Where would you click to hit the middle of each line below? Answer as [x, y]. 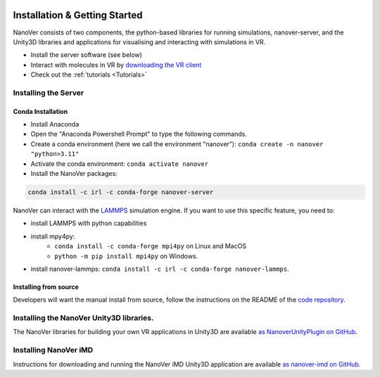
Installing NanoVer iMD [53, 350]
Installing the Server [49, 93]
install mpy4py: [53, 236]
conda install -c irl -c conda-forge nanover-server [121, 192]
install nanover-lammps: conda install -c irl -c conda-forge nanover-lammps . [160, 269]
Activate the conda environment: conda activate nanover [120, 164]
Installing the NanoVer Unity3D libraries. [83, 318]
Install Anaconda [55, 124]
